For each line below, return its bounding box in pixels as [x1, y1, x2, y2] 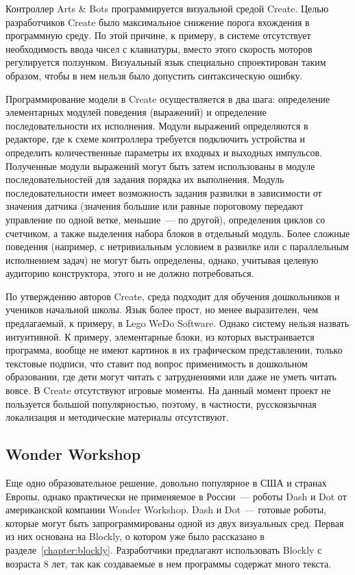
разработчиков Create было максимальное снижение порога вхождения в [5, 14, 310, 29]
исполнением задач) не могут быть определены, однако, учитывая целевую [5, 252, 319, 267]
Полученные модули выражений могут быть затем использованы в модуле [5, 158, 315, 173]
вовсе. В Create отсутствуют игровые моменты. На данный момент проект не [5, 383, 331, 397]
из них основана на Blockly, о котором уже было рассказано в [5, 529, 265, 543]
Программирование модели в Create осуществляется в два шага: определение [5, 91, 330, 106]
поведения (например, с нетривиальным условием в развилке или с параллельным [5, 239, 349, 254]
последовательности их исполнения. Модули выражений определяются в [5, 118, 308, 132]
